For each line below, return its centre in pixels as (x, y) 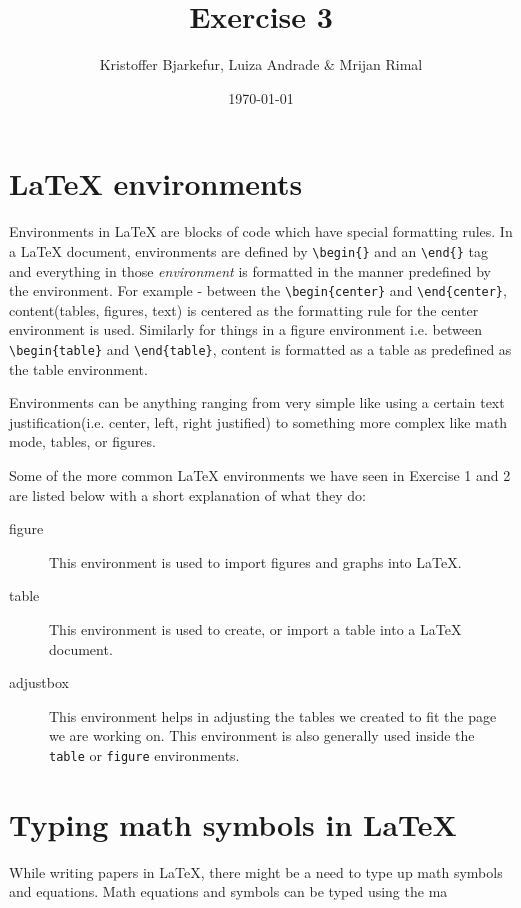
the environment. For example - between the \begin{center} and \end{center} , (258, 290)
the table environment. (78, 368)
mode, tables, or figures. (82, 441)
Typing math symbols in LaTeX (233, 823)
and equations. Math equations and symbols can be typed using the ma (228, 891)
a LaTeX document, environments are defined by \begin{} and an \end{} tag (248, 250)
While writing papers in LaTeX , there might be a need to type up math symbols (256, 871)
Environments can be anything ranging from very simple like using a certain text (257, 402)
